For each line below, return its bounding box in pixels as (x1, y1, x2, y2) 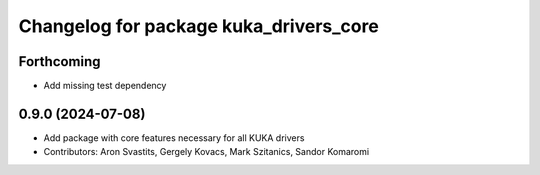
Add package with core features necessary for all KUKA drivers (43, 131, 305, 144)
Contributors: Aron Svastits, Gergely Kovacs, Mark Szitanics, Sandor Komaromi (43, 146, 370, 158)
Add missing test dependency (43, 80, 167, 92)
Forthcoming (18, 53, 101, 70)
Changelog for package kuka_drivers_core (18, 15, 379, 37)
